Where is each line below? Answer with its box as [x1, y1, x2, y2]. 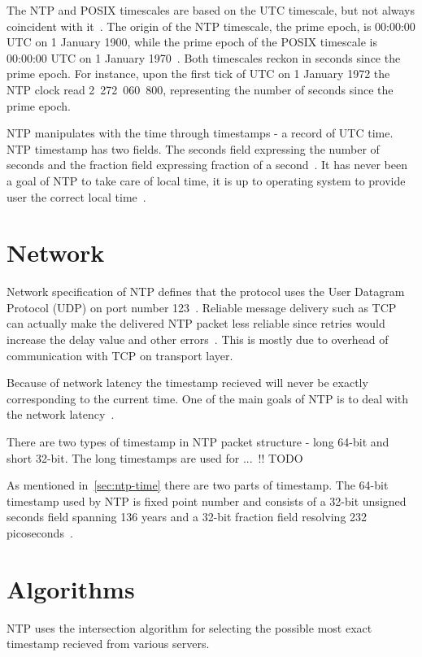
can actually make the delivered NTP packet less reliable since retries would [7, 315, 385, 332]
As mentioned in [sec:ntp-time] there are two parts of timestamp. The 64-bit [7, 476, 389, 494]
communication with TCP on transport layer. [7, 346, 233, 363]
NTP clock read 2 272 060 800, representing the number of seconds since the [7, 80, 394, 98]
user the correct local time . [7, 188, 146, 205]
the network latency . [7, 406, 115, 423]
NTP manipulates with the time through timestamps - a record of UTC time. [7, 124, 394, 141]
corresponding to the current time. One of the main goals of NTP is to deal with [7, 389, 409, 407]
